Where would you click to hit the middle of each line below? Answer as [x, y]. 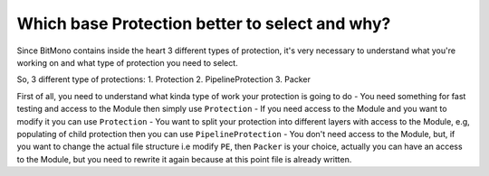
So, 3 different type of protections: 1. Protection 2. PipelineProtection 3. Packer [164, 79]
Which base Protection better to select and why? [204, 23]
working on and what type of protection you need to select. [128, 62]
